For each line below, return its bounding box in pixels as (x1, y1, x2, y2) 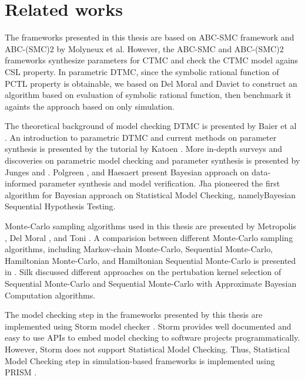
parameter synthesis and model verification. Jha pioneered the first (39, 177, 280, 189)
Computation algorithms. (5, 289, 96, 301)
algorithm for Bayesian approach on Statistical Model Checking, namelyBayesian (5, 188, 296, 201)
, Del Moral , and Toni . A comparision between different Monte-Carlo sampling (5, 231, 293, 243)
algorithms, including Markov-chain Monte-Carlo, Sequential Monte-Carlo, (5, 243, 273, 255)
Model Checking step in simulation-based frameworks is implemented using (5, 354, 275, 367)
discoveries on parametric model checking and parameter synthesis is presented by (5, 154, 300, 167)
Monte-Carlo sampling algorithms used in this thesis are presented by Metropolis (5, 220, 296, 232)
